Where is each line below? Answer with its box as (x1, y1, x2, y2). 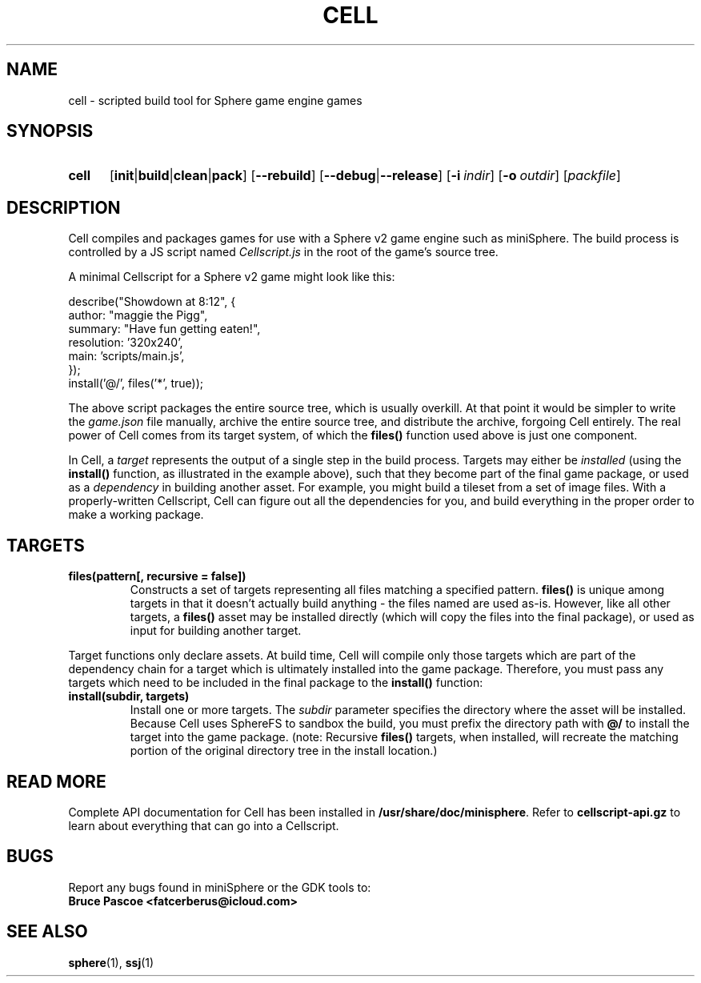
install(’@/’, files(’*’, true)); (68, 376, 204, 391)
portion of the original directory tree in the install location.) (130, 744, 438, 758)
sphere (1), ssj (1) (68, 955, 154, 969)
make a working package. (68, 508, 204, 522)
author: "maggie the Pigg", (68, 308, 208, 323)
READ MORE (6, 771, 106, 792)
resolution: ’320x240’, (68, 335, 183, 350)
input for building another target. (130, 624, 302, 638)
